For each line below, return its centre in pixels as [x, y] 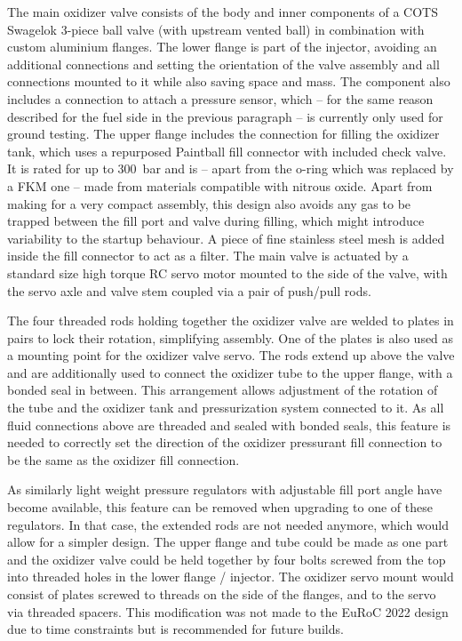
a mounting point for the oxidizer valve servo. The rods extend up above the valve [231, 355]
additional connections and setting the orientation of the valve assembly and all [223, 64]
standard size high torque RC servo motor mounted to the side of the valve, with [227, 272]
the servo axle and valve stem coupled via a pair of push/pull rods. [189, 290]
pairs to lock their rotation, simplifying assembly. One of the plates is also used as [231, 337]
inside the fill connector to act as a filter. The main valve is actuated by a [208, 256]
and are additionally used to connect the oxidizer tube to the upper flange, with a [230, 372]
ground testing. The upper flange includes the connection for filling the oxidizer [223, 134]
